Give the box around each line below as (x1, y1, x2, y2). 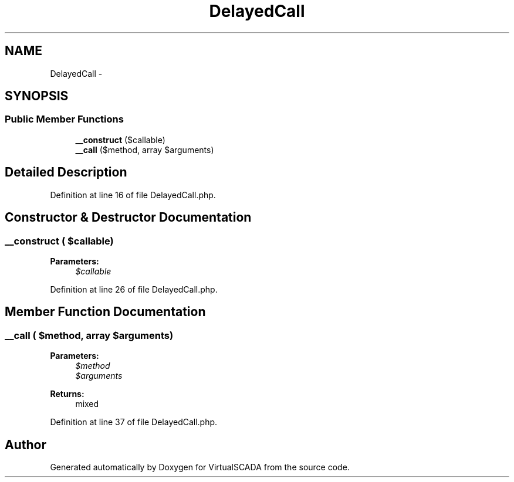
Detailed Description (5, 165, 127, 180)
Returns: (50, 389, 84, 399)
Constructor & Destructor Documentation (5, 210, 252, 225)
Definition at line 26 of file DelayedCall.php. (50, 284, 218, 294)
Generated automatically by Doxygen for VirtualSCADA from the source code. (50, 461, 350, 472)
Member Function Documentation (5, 304, 206, 320)
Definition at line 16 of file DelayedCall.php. (50, 189, 216, 200)
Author (5, 437, 46, 452)
